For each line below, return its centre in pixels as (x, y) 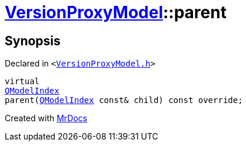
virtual (22, 82)
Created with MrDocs (46, 118)
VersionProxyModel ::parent (116, 12)
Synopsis (33, 41)
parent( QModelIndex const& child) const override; (124, 100)
